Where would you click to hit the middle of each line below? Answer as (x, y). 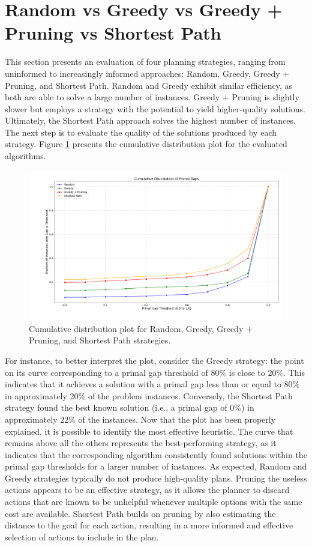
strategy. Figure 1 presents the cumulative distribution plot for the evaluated (146, 144)
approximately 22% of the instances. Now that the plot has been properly (140, 419)
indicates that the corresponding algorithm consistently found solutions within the (156, 454)
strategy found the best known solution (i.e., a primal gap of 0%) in (130, 407)
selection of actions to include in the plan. (82, 536)
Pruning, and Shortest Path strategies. (100, 340)
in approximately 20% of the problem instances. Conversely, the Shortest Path (149, 395)
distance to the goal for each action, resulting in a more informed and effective (149, 525)
